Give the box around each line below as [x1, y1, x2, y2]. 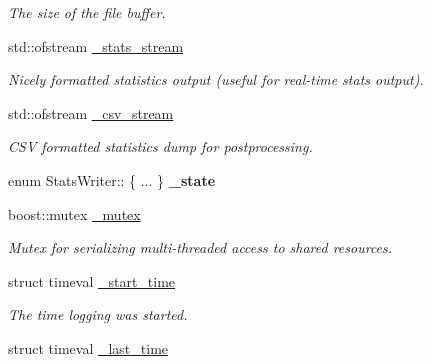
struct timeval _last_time [8, 337, 169, 358]
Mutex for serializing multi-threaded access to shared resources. [8, 237, 393, 258]
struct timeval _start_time [8, 270, 176, 291]
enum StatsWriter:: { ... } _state [8, 169, 216, 190]
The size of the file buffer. [8, 2, 166, 22]
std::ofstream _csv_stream [8, 102, 174, 123]
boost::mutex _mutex [8, 203, 141, 224]
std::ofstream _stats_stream [8, 35, 184, 56]
